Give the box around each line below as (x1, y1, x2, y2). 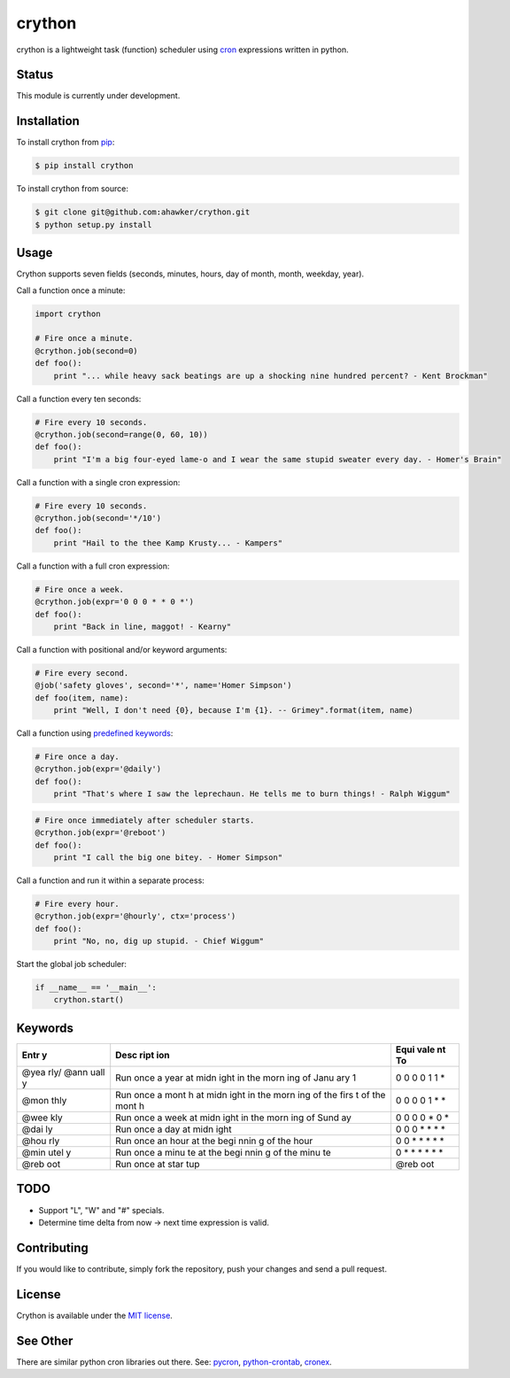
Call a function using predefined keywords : (16, 728, 174, 739)
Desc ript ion (115, 1049, 170, 1061)
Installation (16, 113, 80, 128)
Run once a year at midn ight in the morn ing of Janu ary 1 (115, 1072, 357, 1084)
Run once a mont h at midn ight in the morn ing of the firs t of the (115, 1088, 386, 1101)
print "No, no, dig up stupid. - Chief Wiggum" (53, 936, 265, 947)
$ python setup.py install (35, 220, 152, 229)
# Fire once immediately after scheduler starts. (35, 815, 255, 825)
